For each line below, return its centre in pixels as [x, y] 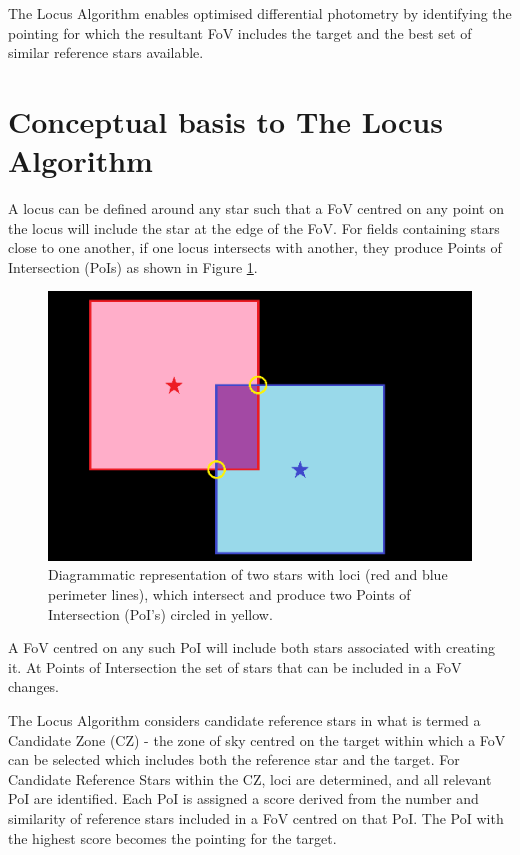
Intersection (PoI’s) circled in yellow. [160, 613]
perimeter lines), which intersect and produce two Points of [229, 594]
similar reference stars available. [106, 52]
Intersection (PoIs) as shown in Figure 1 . [133, 266]
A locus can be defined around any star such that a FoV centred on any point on [256, 208]
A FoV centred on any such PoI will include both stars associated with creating [251, 647]
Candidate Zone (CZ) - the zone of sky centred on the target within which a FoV [257, 739]
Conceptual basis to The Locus [225, 120]
